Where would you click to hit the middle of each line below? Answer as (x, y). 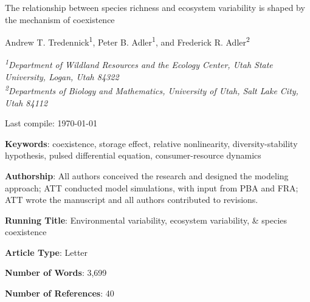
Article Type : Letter (46, 252)
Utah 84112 (26, 102)
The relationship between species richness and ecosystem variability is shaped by (155, 7)
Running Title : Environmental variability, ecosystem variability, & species (146, 220)
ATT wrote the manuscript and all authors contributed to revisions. (132, 200)
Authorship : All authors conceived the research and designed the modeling (147, 175)
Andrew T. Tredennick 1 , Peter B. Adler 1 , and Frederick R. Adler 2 (127, 41)
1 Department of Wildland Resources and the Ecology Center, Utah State (139, 64)
